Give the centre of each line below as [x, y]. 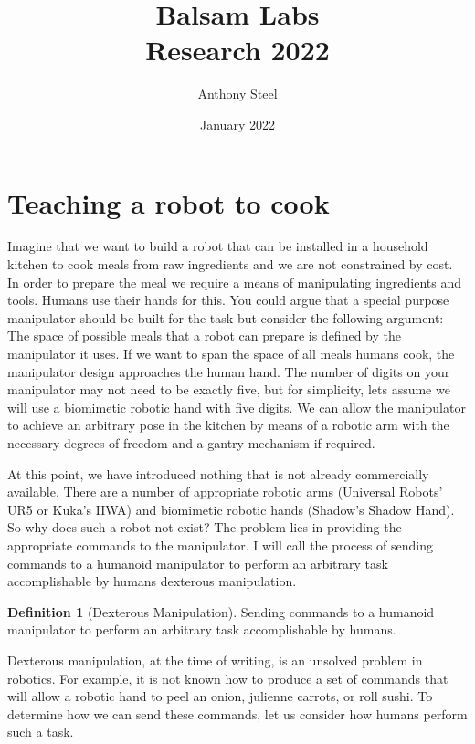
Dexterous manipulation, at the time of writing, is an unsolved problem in [215, 660]
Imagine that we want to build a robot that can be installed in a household [218, 246]
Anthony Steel [237, 94]
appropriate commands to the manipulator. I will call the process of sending [220, 545]
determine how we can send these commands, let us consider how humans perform [237, 713]
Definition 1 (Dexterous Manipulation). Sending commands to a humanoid [221, 611]
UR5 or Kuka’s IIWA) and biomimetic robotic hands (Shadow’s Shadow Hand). [231, 509]
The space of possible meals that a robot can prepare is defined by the [204, 335]
